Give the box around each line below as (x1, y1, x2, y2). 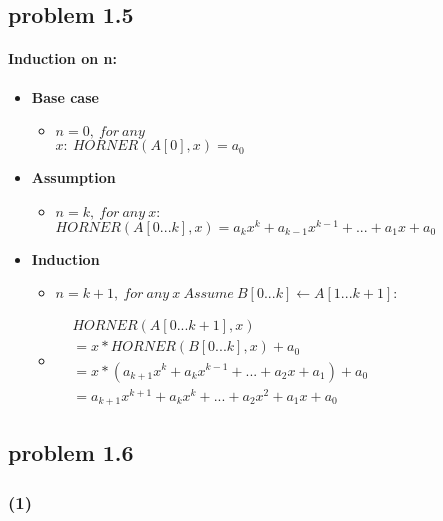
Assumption (31, 167, 116, 188)
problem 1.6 (8, 437, 134, 468)
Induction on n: (8, 48, 117, 69)
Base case (31, 86, 99, 107)
